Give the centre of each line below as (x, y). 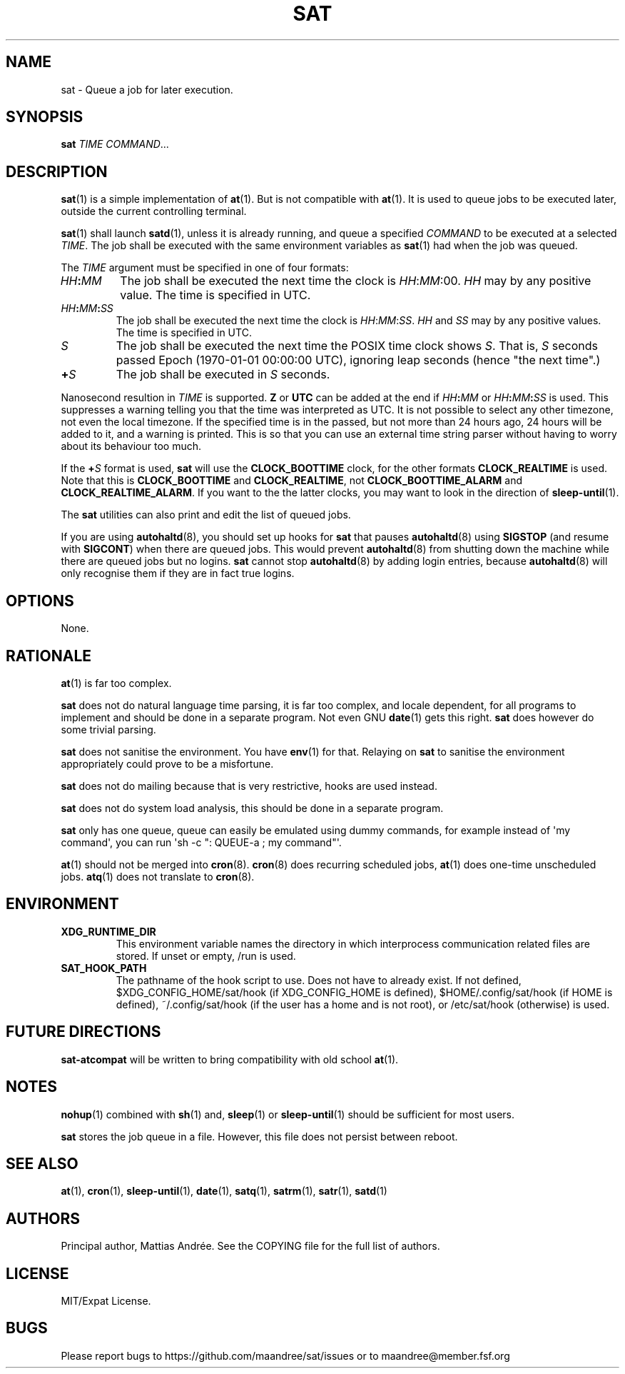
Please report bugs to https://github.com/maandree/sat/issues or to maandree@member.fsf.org (285, 1355)
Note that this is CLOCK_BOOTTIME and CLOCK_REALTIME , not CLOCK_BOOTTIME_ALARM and (291, 481)
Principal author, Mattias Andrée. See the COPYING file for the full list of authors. (250, 1246)
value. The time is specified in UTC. (215, 295)
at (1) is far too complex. (116, 683)
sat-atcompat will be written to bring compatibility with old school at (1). (230, 1059)
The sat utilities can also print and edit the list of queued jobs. (206, 515)
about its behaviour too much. (131, 446)
